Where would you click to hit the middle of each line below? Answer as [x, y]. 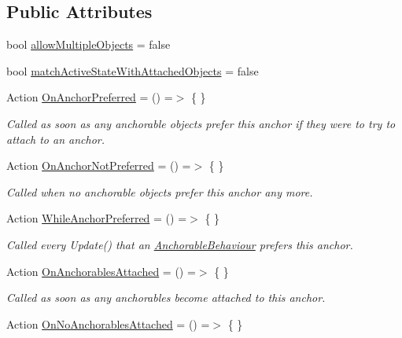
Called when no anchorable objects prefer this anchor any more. [160, 191]
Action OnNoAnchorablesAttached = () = [108, 323]
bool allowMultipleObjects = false [89, 44]
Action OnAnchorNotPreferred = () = [99, 165]
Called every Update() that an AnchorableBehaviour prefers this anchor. [180, 244]
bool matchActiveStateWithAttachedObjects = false [133, 70]
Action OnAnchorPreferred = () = [90, 97]
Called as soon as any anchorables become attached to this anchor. [166, 298]
